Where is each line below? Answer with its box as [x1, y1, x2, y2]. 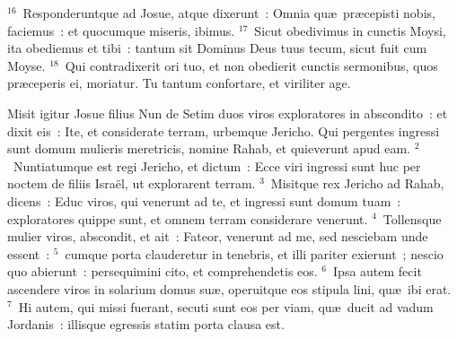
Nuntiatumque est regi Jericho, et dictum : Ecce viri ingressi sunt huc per [13, 156, 421, 175]
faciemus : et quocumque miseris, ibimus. [7, 21, 235, 39]
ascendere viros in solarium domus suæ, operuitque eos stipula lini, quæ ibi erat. [7, 279, 452, 298]
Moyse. [7, 56, 46, 74]
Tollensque [382, 209, 442, 228]
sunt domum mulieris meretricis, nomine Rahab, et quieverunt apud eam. [7, 139, 410, 158]
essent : [7, 244, 50, 263]
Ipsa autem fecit [333, 262, 422, 281]
